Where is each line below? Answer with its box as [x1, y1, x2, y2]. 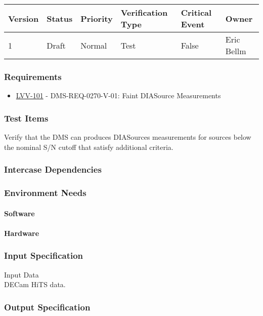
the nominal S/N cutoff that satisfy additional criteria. [4, 141, 173, 152]
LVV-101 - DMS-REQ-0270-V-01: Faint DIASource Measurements [16, 90, 221, 101]
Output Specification [4, 300, 91, 313]
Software [4, 208, 35, 218]
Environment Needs [4, 186, 86, 199]
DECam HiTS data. [4, 279, 66, 290]
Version [8, 12, 39, 24]
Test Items [4, 111, 49, 124]
